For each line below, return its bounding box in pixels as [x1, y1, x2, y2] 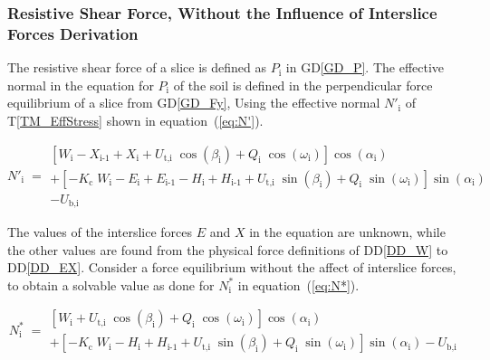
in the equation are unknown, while [249, 223, 446, 242]
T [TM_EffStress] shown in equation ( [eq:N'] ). [7, 110, 264, 129]
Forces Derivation [7, 22, 139, 44]
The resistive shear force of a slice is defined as [7, 58, 266, 77]
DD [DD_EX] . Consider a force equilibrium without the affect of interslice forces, [7, 258, 456, 277]
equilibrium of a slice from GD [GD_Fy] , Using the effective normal [7, 93, 380, 112]
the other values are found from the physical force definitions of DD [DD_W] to [7, 240, 448, 259]
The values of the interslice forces [7, 223, 193, 242]
